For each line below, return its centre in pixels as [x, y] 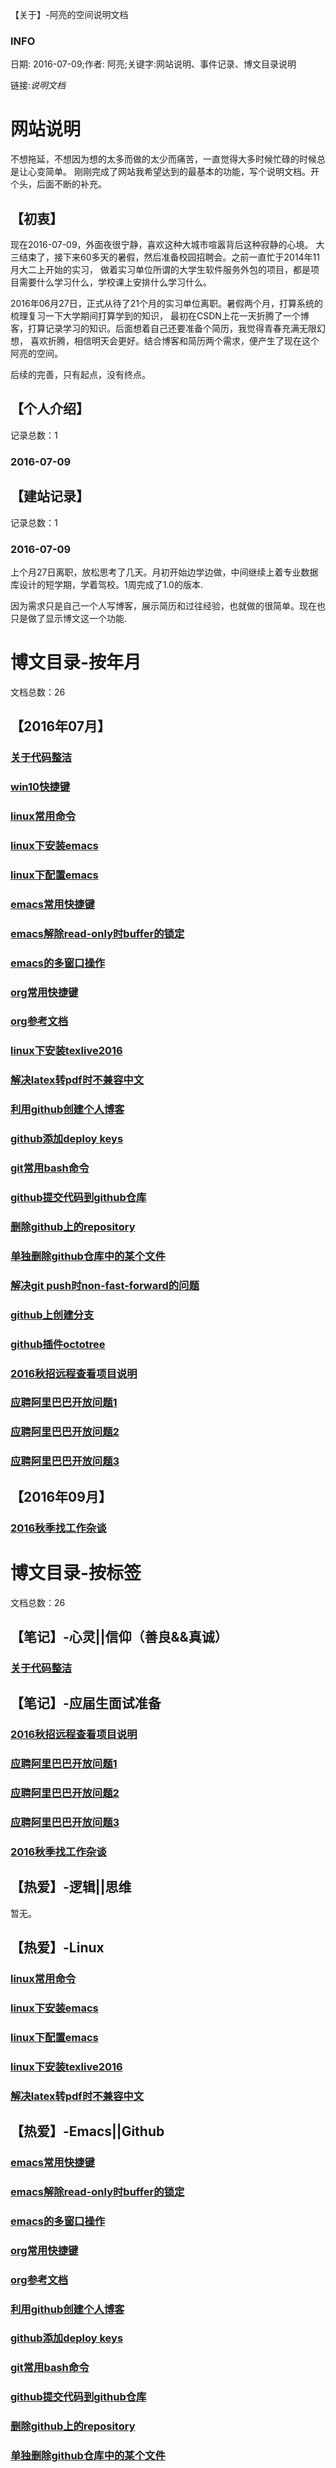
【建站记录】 [50, 496]
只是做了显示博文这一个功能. [69, 618]
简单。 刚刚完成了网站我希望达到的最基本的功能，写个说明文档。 [177, 172]
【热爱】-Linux [57, 1948]
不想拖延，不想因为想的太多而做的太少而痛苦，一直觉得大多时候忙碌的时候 [163, 159]
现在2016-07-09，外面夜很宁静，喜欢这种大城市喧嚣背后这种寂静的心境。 [162, 245]
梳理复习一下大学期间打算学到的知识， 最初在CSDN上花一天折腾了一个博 [160, 316]
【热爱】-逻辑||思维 [71, 1887]
